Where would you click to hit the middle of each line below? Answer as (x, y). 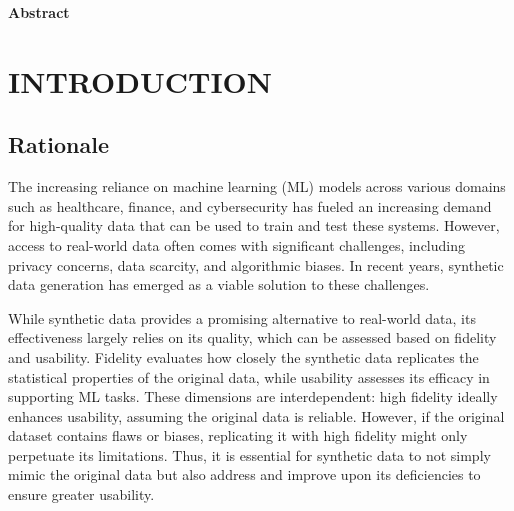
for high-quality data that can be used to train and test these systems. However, (254, 225)
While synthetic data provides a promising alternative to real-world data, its (242, 317)
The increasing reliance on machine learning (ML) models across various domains (257, 186)
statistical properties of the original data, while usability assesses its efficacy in (249, 376)
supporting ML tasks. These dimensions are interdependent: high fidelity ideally (253, 396)
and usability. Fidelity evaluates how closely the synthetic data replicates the (243, 356)
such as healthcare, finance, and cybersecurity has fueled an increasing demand (250, 205)
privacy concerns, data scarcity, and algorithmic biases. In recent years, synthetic (256, 264)
